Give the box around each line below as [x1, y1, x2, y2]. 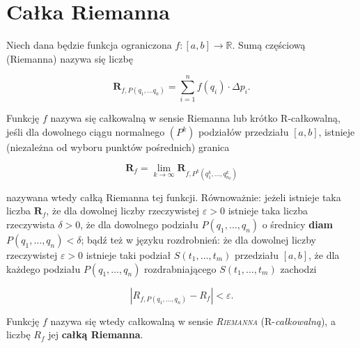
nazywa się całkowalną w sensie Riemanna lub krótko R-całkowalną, [50, 111, 341, 125]
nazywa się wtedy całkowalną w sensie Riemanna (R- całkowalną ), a [50, 313, 336, 328]
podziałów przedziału [198, 125, 289, 139]
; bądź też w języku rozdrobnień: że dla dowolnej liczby [81, 232, 317, 246]
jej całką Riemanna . [48, 327, 143, 342]
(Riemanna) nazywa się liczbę [6, 51, 133, 65]
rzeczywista [6, 217, 55, 231]
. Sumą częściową [232, 38, 306, 52]
